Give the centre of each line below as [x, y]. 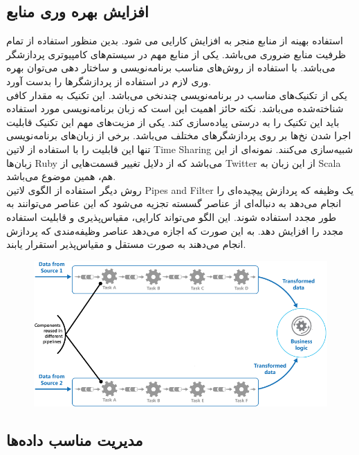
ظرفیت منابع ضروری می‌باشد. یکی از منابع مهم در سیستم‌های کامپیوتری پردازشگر [176, 54]
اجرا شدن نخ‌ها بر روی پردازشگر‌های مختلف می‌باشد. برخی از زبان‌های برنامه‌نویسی [179, 135]
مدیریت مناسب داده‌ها [75, 439]
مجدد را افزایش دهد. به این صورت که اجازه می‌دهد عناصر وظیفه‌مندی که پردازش [175, 230]
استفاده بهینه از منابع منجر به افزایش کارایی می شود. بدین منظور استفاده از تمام [175, 41]
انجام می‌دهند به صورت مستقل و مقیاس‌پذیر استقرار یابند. [126, 244]
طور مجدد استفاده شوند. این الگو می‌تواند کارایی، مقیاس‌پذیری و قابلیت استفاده [172, 216]
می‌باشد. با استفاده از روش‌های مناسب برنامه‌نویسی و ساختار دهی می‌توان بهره [171, 68]
